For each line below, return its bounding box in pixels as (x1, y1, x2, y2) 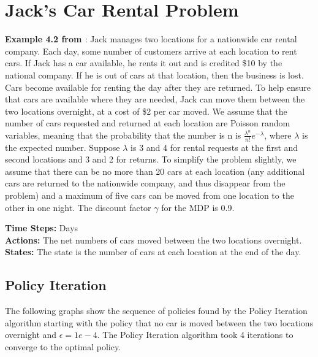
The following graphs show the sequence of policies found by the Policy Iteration (5, 304, 308, 317)
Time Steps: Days (5, 221, 78, 234)
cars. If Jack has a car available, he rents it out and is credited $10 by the (5, 56, 282, 69)
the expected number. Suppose (5, 140, 120, 153)
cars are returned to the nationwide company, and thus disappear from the (5, 177, 286, 190)
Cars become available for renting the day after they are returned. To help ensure (5, 80, 311, 93)
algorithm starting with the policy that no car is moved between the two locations (5, 316, 314, 329)
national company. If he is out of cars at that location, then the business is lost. (5, 68, 304, 81)
